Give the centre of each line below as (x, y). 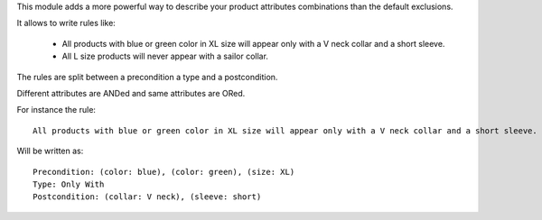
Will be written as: (50, 151)
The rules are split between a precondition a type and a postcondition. (147, 77)
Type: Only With (69, 184)
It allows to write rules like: (66, 23)
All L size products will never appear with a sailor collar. (165, 56)
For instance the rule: (56, 110)
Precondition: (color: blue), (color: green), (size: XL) (164, 172)
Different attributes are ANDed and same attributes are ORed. (131, 93)
